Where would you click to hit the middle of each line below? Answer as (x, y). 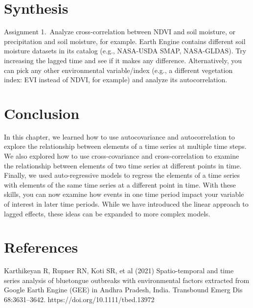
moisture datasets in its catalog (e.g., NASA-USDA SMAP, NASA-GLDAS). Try (125, 51)
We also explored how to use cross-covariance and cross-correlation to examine (122, 156)
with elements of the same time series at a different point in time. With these (120, 184)
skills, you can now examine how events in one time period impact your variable (124, 194)
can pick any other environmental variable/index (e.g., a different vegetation (118, 70)
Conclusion (42, 113)
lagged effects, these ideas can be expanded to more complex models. (107, 213)
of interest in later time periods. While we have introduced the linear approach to (126, 203)
